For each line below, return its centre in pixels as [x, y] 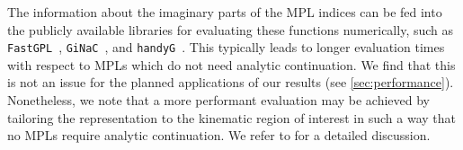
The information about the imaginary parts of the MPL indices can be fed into [225, 12]
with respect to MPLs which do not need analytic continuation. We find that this [231, 64]
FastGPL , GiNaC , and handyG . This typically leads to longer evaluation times [226, 47]
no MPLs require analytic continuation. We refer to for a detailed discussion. [219, 135]
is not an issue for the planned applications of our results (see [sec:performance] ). [231, 82]
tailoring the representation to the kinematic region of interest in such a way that [231, 117]
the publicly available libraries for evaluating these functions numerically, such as [231, 29]
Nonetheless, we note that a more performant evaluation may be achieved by [219, 100]
